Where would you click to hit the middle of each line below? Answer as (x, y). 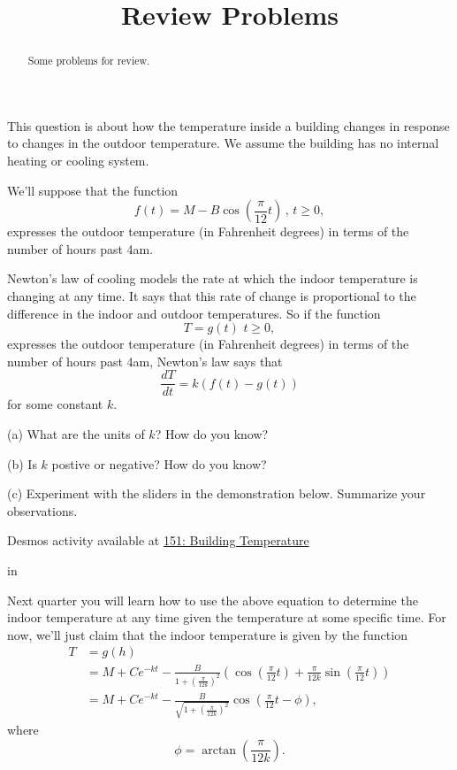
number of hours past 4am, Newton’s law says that (145, 361)
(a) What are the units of (76, 434)
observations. (42, 510)
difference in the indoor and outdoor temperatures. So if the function (194, 313)
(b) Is (22, 463)
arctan (219, 750)
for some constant (55, 404)
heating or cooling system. (78, 161)
